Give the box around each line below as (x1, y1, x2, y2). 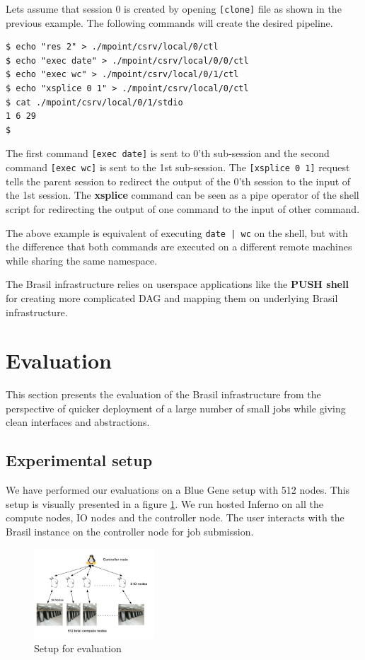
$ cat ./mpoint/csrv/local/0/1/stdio (6, 97, 183, 108)
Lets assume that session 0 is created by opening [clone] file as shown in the (6, 1, 342, 16)
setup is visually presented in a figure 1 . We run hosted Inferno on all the (6, 496, 323, 511)
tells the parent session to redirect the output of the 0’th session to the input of (6, 173, 351, 188)
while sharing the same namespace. (6, 253, 158, 267)
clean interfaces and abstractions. (6, 415, 150, 429)
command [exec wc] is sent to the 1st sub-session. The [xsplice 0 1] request (6, 160, 350, 175)
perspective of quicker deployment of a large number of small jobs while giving (6, 400, 346, 415)
